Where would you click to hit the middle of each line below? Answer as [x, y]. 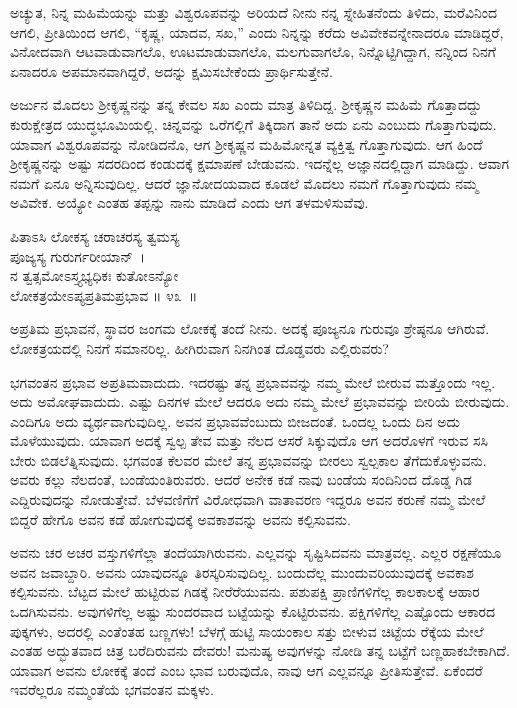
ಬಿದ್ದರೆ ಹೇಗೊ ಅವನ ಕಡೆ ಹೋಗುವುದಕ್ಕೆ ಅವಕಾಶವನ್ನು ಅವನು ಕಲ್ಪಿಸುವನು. [180, 518]
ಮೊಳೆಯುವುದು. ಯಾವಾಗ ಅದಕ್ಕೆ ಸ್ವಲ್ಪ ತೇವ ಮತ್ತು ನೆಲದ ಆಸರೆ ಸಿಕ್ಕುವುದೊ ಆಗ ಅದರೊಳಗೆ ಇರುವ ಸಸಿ [249, 440]
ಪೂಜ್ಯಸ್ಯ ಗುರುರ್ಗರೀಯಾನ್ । [78, 255]
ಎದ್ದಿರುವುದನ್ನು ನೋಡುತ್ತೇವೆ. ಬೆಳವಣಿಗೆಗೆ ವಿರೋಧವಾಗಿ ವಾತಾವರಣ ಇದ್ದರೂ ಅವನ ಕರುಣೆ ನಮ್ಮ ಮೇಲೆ [248, 499]
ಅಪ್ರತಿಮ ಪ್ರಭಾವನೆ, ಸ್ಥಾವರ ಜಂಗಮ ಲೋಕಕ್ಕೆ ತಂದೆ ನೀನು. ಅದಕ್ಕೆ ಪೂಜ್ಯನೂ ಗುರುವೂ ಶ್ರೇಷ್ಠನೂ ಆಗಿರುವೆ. [250, 328]
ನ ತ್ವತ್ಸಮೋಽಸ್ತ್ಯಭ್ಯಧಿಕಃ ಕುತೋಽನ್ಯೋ [94, 275]
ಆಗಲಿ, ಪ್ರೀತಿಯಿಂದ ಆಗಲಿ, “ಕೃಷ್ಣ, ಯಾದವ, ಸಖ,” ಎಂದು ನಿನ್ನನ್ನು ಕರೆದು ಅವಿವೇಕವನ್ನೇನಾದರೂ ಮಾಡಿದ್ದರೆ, [257, 31]
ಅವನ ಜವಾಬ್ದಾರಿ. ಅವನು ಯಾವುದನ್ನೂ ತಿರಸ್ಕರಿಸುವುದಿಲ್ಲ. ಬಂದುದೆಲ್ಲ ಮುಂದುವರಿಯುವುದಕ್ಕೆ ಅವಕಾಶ [242, 571]
